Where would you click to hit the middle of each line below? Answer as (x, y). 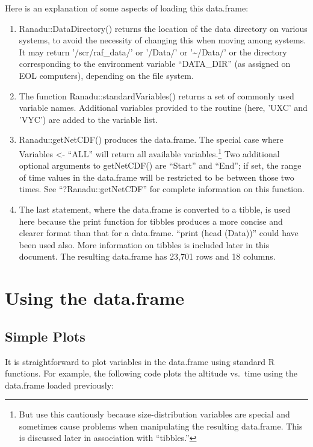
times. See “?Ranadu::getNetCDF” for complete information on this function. (162, 189)
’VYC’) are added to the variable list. (88, 119)
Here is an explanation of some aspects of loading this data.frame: (127, 8)
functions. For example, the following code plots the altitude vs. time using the (151, 373)
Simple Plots (45, 336)
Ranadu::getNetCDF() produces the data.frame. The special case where (151, 139)
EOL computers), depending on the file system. (106, 75)
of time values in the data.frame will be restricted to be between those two (156, 177)
